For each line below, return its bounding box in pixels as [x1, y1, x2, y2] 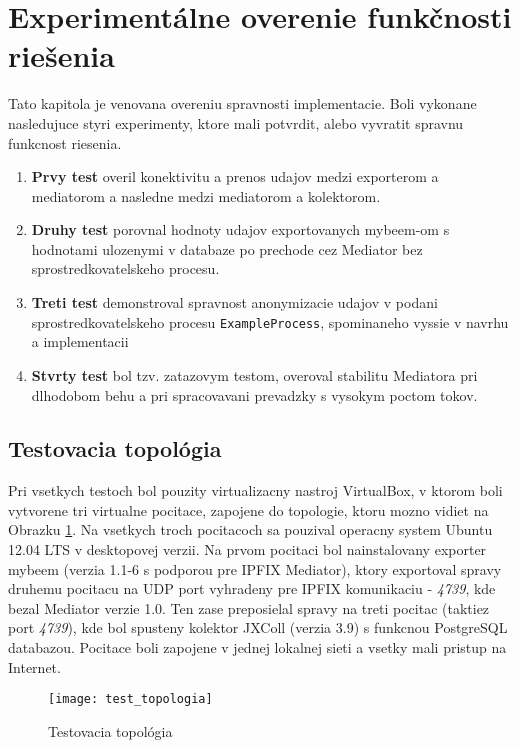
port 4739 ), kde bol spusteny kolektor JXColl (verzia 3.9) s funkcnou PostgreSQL [8, 617, 508, 638]
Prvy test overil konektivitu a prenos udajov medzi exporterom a [31, 166, 439, 187]
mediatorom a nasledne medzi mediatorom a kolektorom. [31, 185, 381, 206]
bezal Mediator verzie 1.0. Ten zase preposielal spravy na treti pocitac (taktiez [8, 597, 490, 618]
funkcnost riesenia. [8, 132, 122, 153]
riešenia [8, 35, 115, 76]
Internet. [8, 656, 61, 677]
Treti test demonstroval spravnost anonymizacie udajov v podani [31, 292, 438, 313]
